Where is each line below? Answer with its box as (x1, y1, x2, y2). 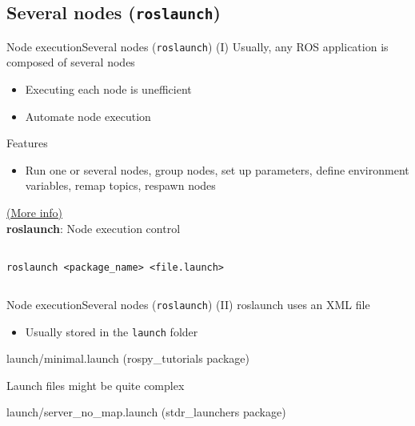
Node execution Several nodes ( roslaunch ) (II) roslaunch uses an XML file (6, 295, 370, 312)
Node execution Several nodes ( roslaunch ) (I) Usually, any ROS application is (6, 38, 389, 54)
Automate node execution (25, 107, 151, 124)
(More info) (6, 204, 63, 220)
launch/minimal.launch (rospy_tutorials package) (6, 350, 249, 367)
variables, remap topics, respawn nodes (25, 177, 216, 194)
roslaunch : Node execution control (6, 219, 181, 236)
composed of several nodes (6, 54, 135, 70)
